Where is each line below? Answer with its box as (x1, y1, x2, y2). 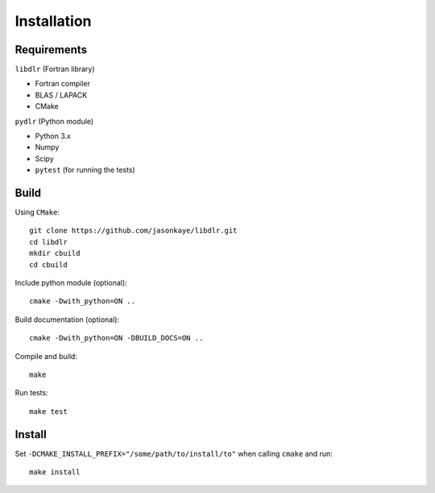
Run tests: (14, 388, 48, 398)
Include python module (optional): (14, 278, 128, 288)
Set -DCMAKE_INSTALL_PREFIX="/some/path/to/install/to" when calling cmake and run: (14, 449, 333, 458)
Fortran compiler (35, 79, 90, 89)
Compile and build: (14, 351, 78, 361)
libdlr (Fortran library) (14, 65, 96, 74)
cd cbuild (29, 260, 68, 269)
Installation (14, 12, 92, 30)
